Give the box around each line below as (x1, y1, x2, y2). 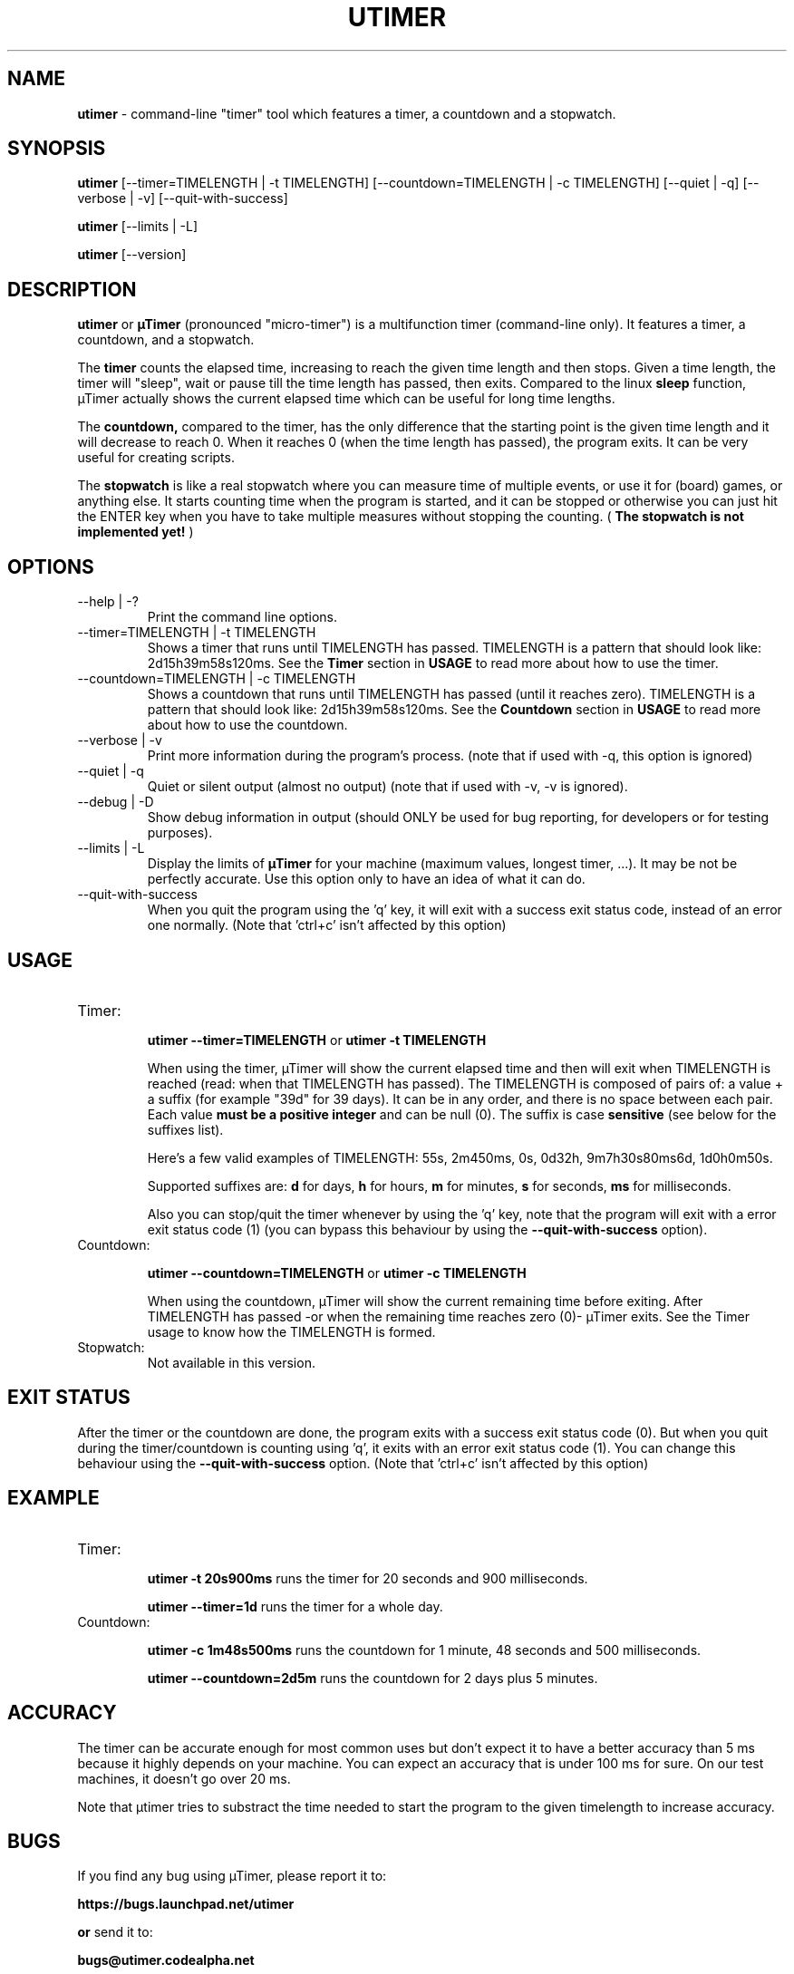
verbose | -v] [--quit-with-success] (77, 190, 288, 207)
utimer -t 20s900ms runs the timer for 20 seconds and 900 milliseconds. (147, 1570, 588, 1586)
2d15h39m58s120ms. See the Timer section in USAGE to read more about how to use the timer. (147, 655, 719, 672)
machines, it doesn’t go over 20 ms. (77, 1770, 291, 1786)
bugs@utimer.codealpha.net (77, 1952, 255, 1969)
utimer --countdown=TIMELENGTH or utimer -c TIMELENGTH (147, 1264, 527, 1281)
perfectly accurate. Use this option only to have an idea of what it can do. (147, 871, 586, 887)
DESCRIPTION (7, 277, 137, 301)
